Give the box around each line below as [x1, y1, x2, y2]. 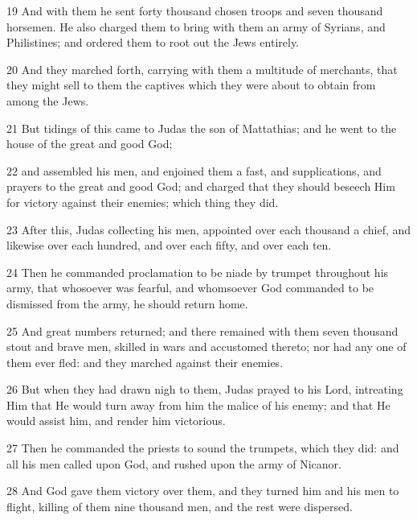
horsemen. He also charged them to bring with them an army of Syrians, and [6, 18, 386, 35]
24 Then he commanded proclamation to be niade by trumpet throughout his [6, 263, 389, 280]
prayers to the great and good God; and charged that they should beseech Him [6, 178, 395, 195]
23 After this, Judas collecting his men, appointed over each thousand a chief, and [6, 221, 411, 237]
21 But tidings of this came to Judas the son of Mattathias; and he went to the [6, 119, 397, 136]
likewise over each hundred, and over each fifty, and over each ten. [6, 237, 332, 254]
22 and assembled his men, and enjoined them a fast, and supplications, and [6, 162, 382, 179]
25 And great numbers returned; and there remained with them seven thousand [6, 322, 399, 339]
